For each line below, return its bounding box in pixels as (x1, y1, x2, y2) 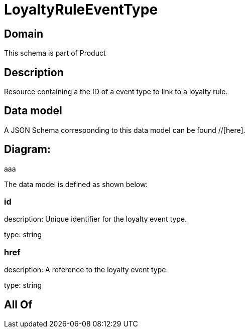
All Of (4, 298, 33, 311)
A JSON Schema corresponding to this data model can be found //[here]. (4, 125, 245, 134)
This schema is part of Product (4, 49, 106, 58)
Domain (4, 27, 44, 40)
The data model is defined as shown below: (4, 180, 148, 189)
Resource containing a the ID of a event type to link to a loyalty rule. (4, 87, 228, 96)
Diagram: (4, 143, 51, 156)
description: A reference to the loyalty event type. (4, 265, 168, 274)
